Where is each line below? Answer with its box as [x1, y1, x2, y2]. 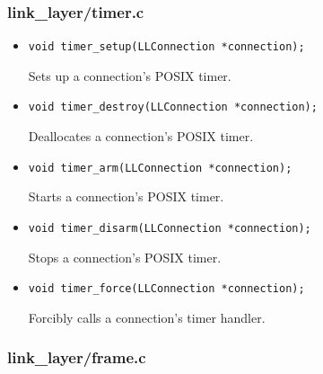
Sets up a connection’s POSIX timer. [28, 66, 231, 85]
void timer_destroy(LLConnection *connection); [28, 101, 318, 114]
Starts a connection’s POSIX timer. [28, 187, 224, 206]
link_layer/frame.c [7, 346, 146, 369]
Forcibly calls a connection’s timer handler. [28, 307, 266, 326]
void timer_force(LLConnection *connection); [28, 282, 305, 296]
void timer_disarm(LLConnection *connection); [28, 221, 311, 235]
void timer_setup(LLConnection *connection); [28, 40, 305, 54]
